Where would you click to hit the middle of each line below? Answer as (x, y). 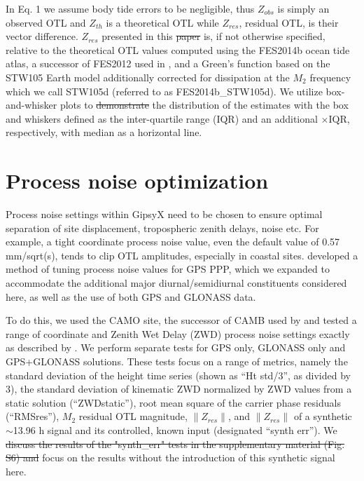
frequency (330, 77)
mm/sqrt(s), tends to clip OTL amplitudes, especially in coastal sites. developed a (182, 255)
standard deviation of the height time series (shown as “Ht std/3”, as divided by (178, 375)
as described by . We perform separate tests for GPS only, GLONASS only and (176, 347)
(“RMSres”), (33, 416)
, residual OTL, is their (289, 22)
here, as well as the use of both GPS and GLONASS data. (131, 296)
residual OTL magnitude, (133, 416)
